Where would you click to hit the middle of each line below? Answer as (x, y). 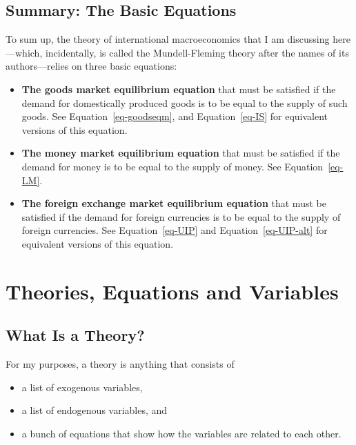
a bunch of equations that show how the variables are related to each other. (181, 433)
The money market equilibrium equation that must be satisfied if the (181, 153)
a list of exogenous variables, (82, 387)
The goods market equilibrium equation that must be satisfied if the (179, 89)
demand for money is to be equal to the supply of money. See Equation (172, 166)
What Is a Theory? (75, 335)
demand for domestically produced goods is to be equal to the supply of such (185, 102)
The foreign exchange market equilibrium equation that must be (174, 203)
